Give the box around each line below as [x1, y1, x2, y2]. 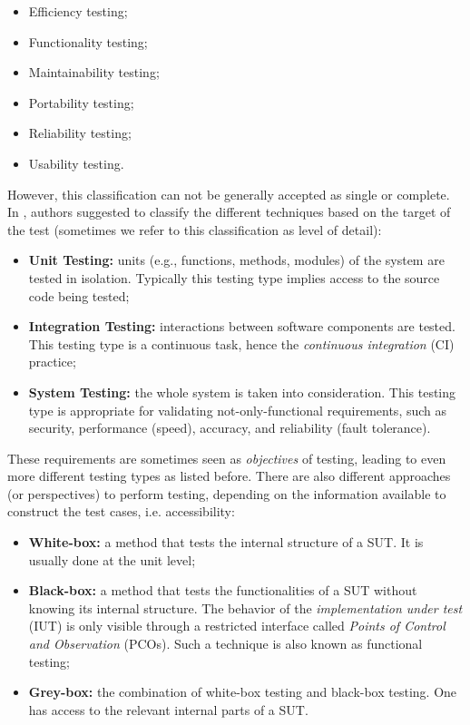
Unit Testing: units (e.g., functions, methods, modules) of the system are [28, 250, 445, 269]
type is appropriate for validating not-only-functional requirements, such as [28, 400, 447, 419]
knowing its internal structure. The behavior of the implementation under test [28, 598, 463, 617]
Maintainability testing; [28, 63, 160, 82]
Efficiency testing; [28, 2, 128, 20]
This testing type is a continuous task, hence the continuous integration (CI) [28, 334, 455, 353]
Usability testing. [28, 153, 124, 172]
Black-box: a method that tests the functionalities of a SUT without [28, 581, 417, 600]
